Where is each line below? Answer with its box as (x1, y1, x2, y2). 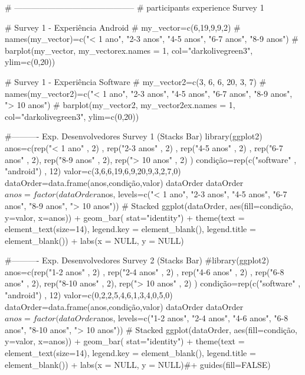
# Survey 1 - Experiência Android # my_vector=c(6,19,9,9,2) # (5, 21, 241, 33)
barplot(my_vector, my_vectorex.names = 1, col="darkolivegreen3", (5, 44, 253, 56)
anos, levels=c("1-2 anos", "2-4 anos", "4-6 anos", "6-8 (97, 312, 288, 324)
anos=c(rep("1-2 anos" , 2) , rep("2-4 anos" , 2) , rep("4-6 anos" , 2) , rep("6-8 (5, 265, 284, 278)
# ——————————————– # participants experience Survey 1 (5, 1, 264, 13)
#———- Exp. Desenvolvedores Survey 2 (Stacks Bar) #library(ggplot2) (5, 254, 270, 266)
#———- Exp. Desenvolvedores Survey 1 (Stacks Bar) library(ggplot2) (5, 130, 263, 142)
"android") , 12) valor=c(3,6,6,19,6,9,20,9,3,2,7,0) (5, 165, 181, 177)
